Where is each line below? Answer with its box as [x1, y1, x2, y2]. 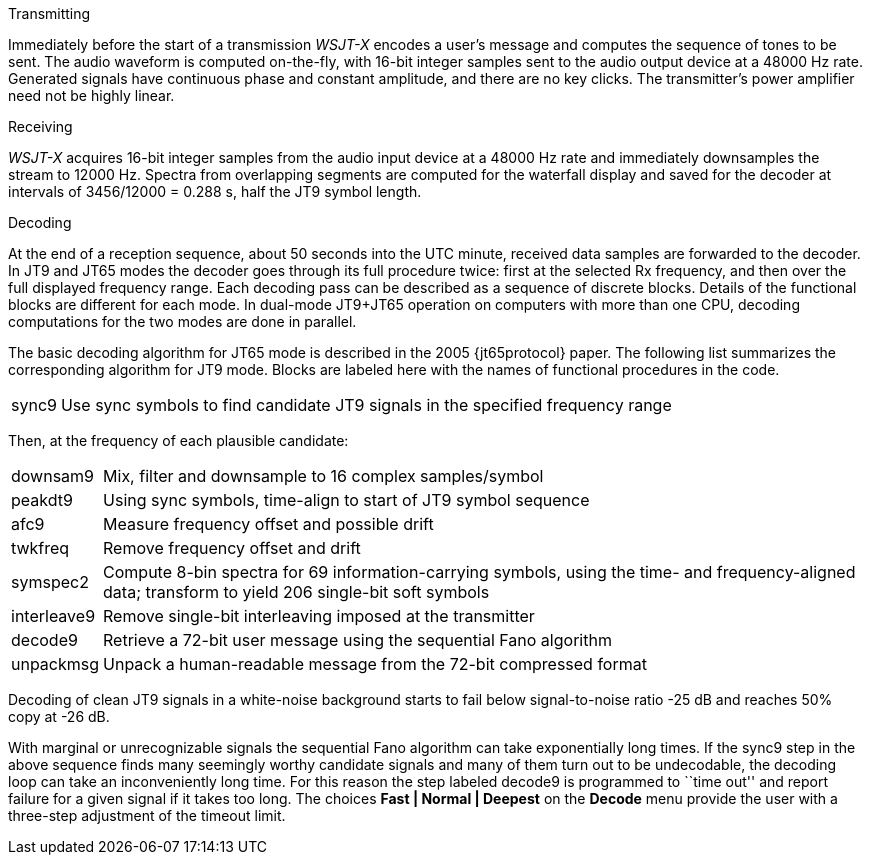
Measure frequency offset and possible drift [103, 514, 434, 534]
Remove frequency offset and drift [103, 538, 361, 558]
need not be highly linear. [8, 87, 175, 104]
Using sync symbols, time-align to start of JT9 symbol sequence [103, 490, 590, 510]
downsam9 [11, 466, 95, 486]
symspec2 [11, 572, 89, 592]
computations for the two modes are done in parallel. [8, 313, 357, 330]
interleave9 [11, 606, 96, 626]
